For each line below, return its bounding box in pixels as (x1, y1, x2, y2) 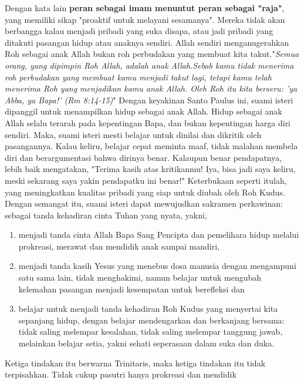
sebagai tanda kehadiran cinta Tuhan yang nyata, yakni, (5, 208, 207, 221)
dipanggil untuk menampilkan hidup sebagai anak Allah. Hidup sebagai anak (5, 105, 282, 117)
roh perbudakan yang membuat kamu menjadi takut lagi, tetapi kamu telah (5, 70, 272, 83)
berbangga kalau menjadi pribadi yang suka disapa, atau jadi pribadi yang (5, 25, 273, 37)
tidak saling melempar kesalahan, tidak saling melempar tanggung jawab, (18, 325, 283, 338)
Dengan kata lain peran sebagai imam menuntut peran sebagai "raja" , (5, 2, 285, 14)
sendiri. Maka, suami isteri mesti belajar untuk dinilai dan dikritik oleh (5, 128, 262, 140)
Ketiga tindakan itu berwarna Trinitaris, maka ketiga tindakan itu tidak (5, 356, 266, 369)
